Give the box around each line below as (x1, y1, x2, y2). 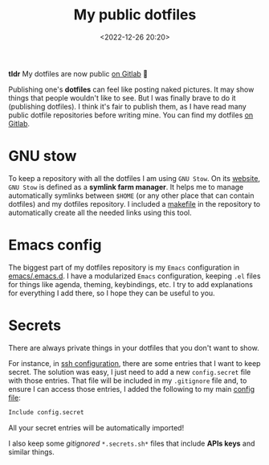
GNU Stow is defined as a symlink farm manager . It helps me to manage (8, 182, 244, 191)
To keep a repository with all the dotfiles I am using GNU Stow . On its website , (8, 173, 261, 183)
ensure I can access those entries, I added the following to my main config (8, 384, 255, 393)
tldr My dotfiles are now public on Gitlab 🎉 (8, 68, 149, 78)
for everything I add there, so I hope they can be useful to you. (8, 288, 215, 298)
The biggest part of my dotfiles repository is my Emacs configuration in (8, 262, 240, 272)
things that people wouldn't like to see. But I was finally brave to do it (8, 93, 236, 102)
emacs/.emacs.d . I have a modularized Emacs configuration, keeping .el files (8, 271, 261, 281)
